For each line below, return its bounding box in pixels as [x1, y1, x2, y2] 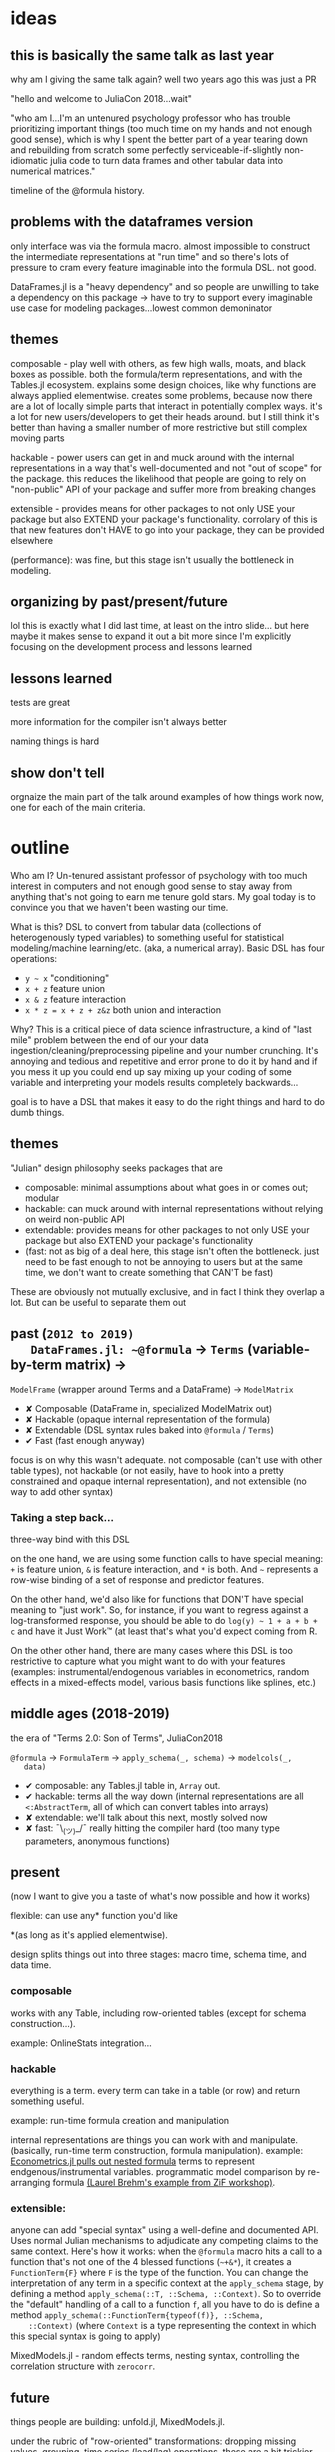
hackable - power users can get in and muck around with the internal [10, 451, 295, 463]
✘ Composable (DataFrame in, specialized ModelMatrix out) [24, 1402, 273, 1414]
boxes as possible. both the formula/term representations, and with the [10, 368, 303, 380]
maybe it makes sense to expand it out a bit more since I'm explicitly [10, 630, 292, 642]
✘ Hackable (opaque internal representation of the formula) [24, 1413, 271, 1425]
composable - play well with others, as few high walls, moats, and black [10, 357, 307, 369]
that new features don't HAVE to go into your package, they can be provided [10, 523, 325, 536]
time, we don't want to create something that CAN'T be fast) [24, 1266, 274, 1278]
